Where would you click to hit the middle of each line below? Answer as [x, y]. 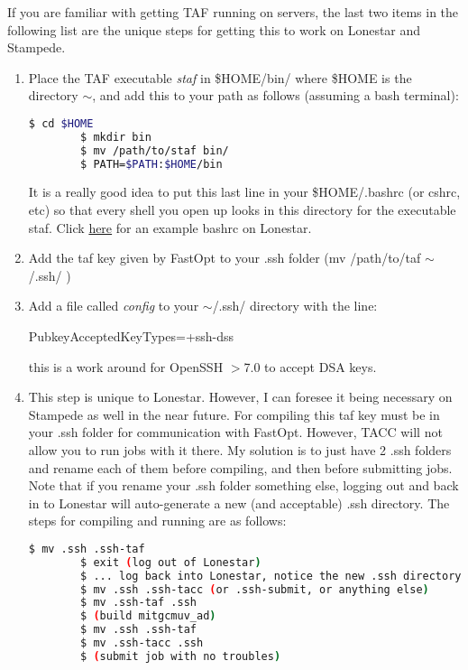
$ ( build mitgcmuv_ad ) [148, 616]
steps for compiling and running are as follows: [157, 521]
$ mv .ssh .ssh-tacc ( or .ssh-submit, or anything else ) [255, 589]
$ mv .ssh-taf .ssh [138, 603]
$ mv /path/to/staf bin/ [155, 150]
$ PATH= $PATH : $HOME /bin [151, 164]
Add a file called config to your [114, 306]
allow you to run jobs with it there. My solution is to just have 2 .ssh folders [240, 450]
